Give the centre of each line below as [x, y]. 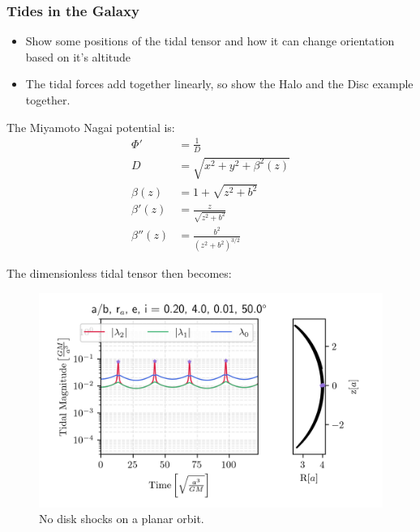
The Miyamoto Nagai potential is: [91, 127]
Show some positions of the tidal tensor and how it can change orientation [210, 41]
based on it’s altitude [78, 56]
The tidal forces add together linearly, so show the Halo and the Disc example [219, 84]
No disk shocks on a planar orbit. [122, 519]
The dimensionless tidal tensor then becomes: [119, 273]
